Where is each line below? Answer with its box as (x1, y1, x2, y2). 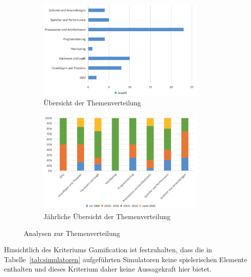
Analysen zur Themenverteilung (24, 228, 120, 238)
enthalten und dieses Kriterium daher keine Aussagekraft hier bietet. (4, 264, 212, 274)
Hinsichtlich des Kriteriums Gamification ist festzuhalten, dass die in (4, 244, 212, 255)
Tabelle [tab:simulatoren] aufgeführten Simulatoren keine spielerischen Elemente (4, 254, 248, 264)
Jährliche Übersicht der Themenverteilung (43, 211, 171, 222)
